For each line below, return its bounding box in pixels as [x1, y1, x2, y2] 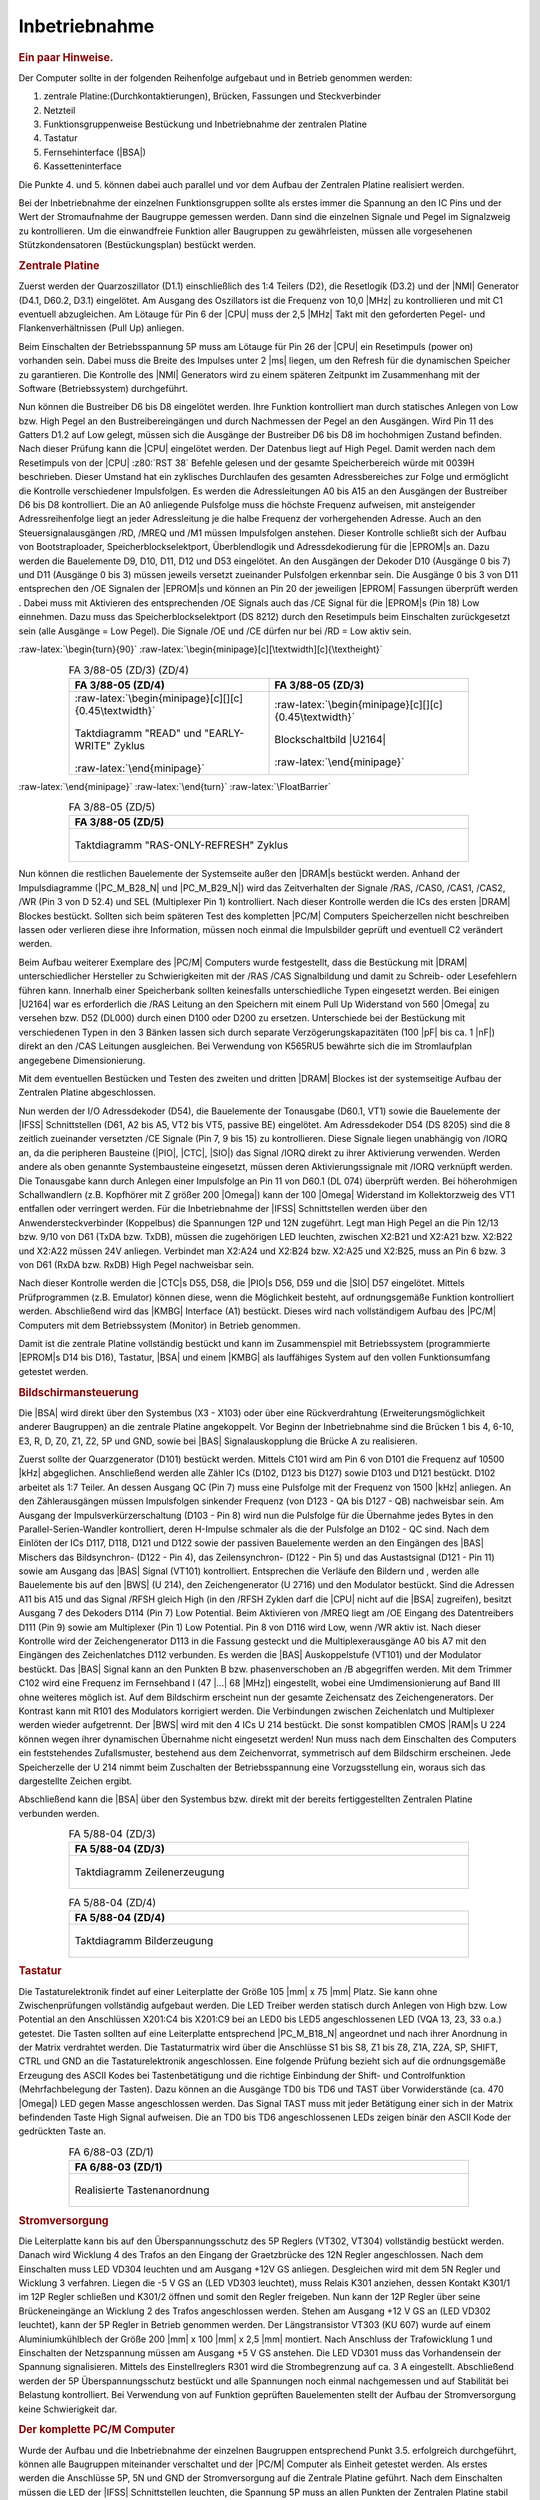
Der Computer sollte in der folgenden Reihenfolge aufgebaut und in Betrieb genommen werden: [18, 71, 413, 84]
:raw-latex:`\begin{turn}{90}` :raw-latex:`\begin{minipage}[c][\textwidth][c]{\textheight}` [18, 643, 384, 655]
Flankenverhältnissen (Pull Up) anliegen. [18, 322, 185, 334]
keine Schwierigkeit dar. [18, 2403, 118, 2415]
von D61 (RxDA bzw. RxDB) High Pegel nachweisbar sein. [18, 1259, 255, 1270]
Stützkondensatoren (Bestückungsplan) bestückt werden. [18, 239, 257, 251]
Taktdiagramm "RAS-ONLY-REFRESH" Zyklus [74, 838, 289, 852]
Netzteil [43, 104, 76, 116]
